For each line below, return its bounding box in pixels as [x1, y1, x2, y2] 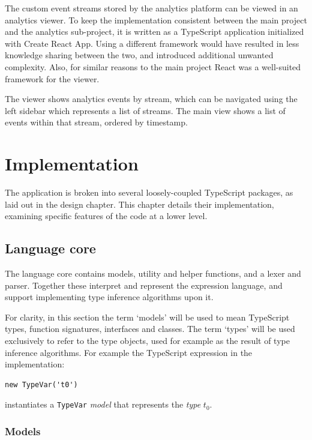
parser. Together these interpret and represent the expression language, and [5, 279, 283, 291]
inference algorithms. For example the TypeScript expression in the [5, 346, 253, 358]
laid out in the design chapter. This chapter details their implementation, [5, 197, 274, 210]
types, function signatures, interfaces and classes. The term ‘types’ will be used [5, 322, 295, 335]
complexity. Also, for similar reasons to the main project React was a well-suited [5, 60, 301, 73]
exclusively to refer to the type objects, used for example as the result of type [5, 334, 290, 347]
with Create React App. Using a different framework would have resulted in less [5, 37, 299, 49]
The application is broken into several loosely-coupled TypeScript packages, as [5, 186, 293, 199]
